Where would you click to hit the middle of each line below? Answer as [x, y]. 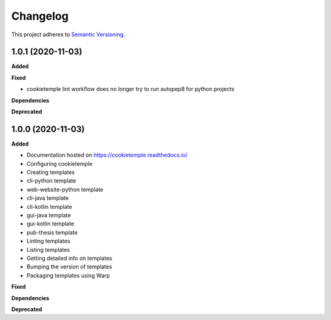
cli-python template [51, 181]
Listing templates [48, 249]
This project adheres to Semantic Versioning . [68, 34]
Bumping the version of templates [70, 267]
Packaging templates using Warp [68, 275]
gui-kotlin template [51, 224]
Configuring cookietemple [59, 163]
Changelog [40, 16]
